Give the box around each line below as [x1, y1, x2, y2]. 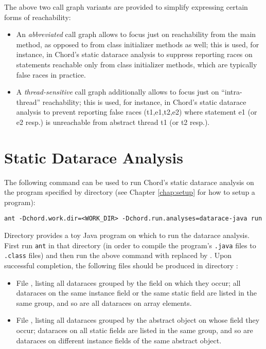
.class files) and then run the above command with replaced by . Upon [4, 250, 232, 261]
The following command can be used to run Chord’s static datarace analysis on [4, 176, 254, 187]
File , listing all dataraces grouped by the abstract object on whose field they [16, 315, 260, 325]
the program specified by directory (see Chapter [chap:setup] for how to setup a [4, 187, 255, 197]
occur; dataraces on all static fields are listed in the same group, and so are [16, 324, 253, 335]
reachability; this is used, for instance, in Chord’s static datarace [42, 96, 246, 107]
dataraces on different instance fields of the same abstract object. [16, 335, 222, 345]
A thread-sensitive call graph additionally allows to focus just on [16, 86, 219, 97]
